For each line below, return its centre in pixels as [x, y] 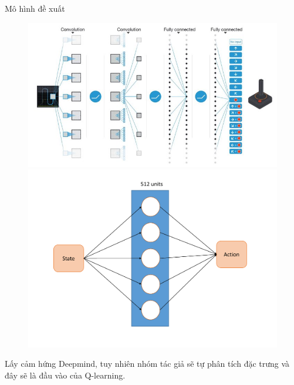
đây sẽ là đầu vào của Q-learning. [65, 375]
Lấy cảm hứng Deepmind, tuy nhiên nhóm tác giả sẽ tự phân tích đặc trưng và [147, 364]
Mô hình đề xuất [35, 8]
